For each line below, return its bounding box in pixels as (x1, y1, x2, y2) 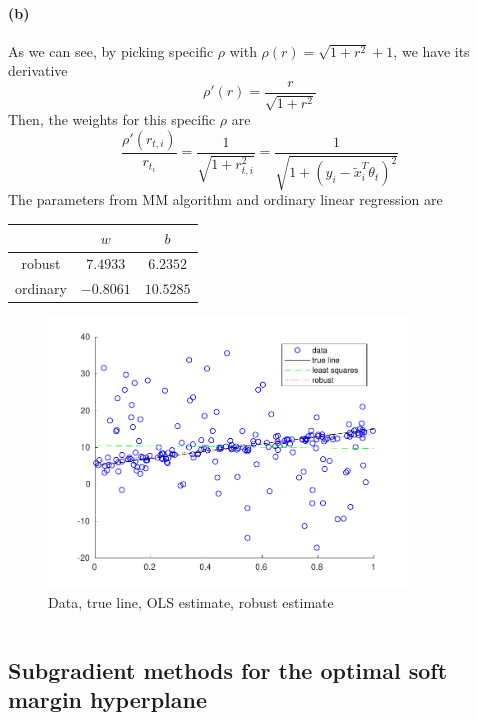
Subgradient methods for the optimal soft (8, 654, 448, 685)
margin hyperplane (8, 683, 207, 714)
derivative (8, 60, 68, 81)
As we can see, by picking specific (8, 40, 214, 61)
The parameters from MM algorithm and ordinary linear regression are (8, 189, 443, 210)
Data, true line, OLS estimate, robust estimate (48, 591, 334, 612)
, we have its (393, 40, 470, 61)
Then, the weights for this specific (8, 109, 216, 130)
